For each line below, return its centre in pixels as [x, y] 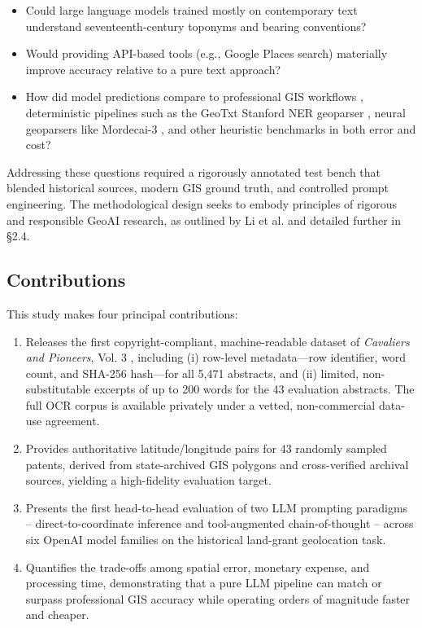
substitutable [58, 389]
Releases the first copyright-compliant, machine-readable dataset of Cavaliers [218, 341]
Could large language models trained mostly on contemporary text [191, 10]
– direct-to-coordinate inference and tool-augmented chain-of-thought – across [220, 523]
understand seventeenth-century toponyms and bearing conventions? [196, 26]
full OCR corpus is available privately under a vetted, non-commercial [200, 404]
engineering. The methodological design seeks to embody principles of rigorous [202, 203]
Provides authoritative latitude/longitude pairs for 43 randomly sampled [206, 448]
